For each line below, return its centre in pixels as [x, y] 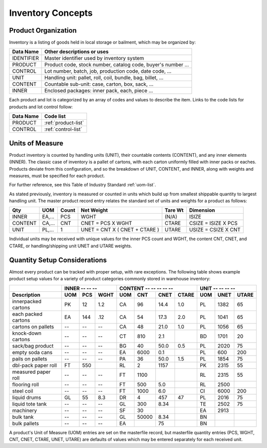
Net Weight [94, 210]
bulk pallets [25, 423]
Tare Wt [174, 210]
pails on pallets [30, 358]
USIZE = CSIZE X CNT [215, 230]
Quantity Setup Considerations [58, 260]
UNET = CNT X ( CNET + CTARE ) [120, 230]
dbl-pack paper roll [34, 365]
